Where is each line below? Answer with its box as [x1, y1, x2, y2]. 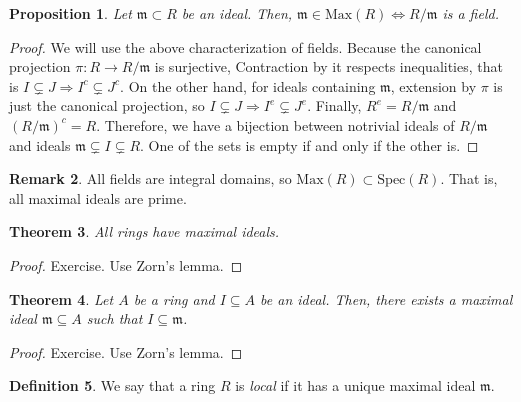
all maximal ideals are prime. [9, 187, 187, 208]
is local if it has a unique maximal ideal [235, 375, 476, 396]
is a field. [442, 3, 499, 23]
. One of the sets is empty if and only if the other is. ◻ [140, 134, 479, 155]
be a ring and [133, 288, 215, 309]
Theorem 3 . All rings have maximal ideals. [9, 221, 280, 242]
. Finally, [307, 95, 362, 116]
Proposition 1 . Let [9, 3, 132, 23]
